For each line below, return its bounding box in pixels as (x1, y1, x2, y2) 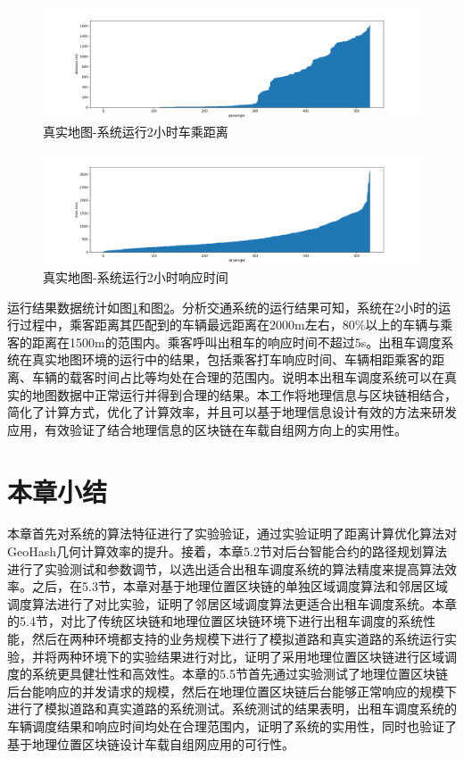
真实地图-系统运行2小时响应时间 (43, 267, 228, 286)
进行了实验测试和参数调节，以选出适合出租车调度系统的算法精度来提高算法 (7, 559, 444, 578)
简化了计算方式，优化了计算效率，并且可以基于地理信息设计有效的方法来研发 (7, 403, 457, 421)
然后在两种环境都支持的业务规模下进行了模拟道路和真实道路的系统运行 (31, 630, 444, 648)
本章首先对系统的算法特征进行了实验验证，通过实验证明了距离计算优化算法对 (7, 524, 457, 543)
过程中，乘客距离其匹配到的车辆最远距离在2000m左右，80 (19, 315, 355, 334)
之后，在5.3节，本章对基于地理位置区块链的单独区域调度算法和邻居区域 (31, 577, 448, 596)
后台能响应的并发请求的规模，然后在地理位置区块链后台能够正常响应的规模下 (7, 681, 457, 700)
